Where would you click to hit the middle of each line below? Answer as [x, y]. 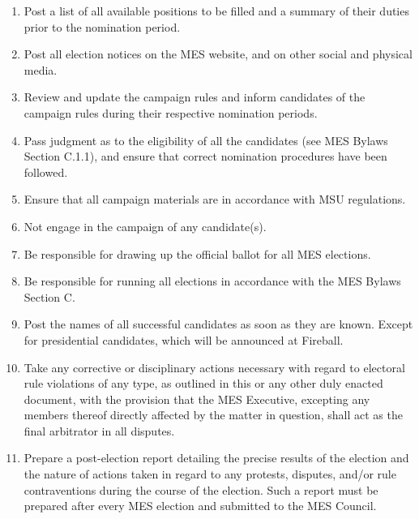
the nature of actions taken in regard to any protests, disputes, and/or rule [210, 474]
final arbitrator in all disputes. [99, 430]
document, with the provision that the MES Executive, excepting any [197, 399]
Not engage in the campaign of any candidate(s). [145, 226]
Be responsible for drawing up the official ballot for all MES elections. [197, 253]
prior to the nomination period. [102, 26]
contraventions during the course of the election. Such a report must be [201, 489]
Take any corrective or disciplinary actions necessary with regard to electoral [214, 367]
